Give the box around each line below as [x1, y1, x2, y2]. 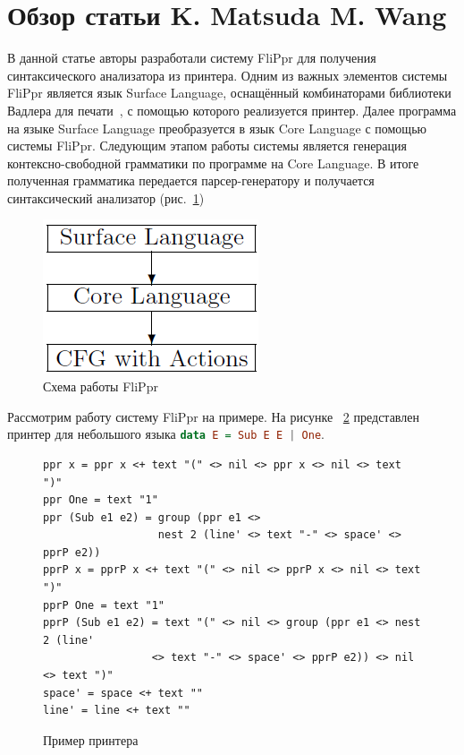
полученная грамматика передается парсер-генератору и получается [7, 171, 375, 190]
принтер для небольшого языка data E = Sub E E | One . [7, 425, 325, 443]
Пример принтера [43, 730, 139, 749]
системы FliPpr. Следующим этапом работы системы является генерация [7, 136, 408, 155]
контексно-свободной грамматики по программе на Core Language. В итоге [7, 153, 419, 172]
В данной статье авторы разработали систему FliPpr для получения [7, 48, 376, 67]
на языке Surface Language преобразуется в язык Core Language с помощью [7, 118, 426, 137]
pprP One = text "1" [43, 598, 165, 612]
